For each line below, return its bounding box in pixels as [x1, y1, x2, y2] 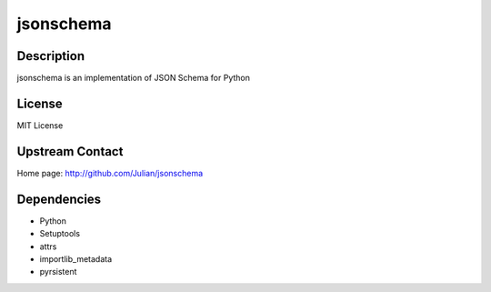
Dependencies [16, 191, 102, 206]
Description [16, 48, 85, 64]
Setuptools [39, 228, 81, 239]
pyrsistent [39, 267, 77, 277]
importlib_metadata [39, 253, 113, 264]
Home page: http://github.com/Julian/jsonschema [16, 167, 204, 178]
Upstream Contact [16, 144, 124, 159]
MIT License [16, 119, 64, 131]
